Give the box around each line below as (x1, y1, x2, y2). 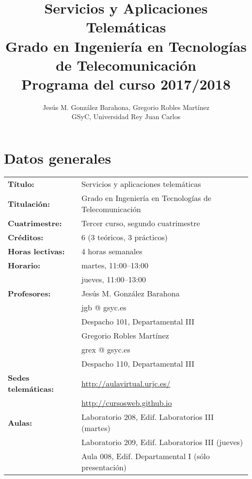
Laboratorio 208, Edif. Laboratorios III (81, 411, 214, 422)
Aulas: (8, 417, 32, 428)
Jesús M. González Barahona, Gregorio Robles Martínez (43, 102, 209, 112)
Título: (8, 178, 34, 189)
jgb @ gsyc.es (81, 302, 126, 313)
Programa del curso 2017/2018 (21, 74, 231, 93)
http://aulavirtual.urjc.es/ (81, 377, 171, 389)
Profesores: (8, 288, 51, 299)
